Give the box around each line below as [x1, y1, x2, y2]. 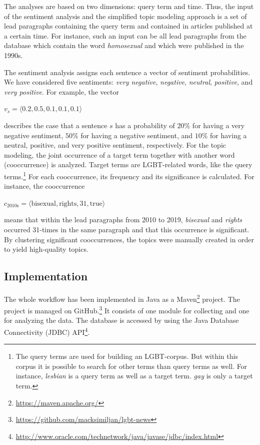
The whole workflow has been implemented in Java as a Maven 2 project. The [4, 292, 240, 304]
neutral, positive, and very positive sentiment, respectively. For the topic [4, 140, 226, 150]
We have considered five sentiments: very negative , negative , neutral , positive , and [4, 77, 253, 87]
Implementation [4, 268, 88, 284]
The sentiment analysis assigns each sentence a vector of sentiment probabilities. [4, 67, 250, 77]
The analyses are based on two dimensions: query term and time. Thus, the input [4, 1, 254, 11]
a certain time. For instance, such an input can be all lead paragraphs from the [4, 30, 246, 41]
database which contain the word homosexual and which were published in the [4, 40, 244, 51]
